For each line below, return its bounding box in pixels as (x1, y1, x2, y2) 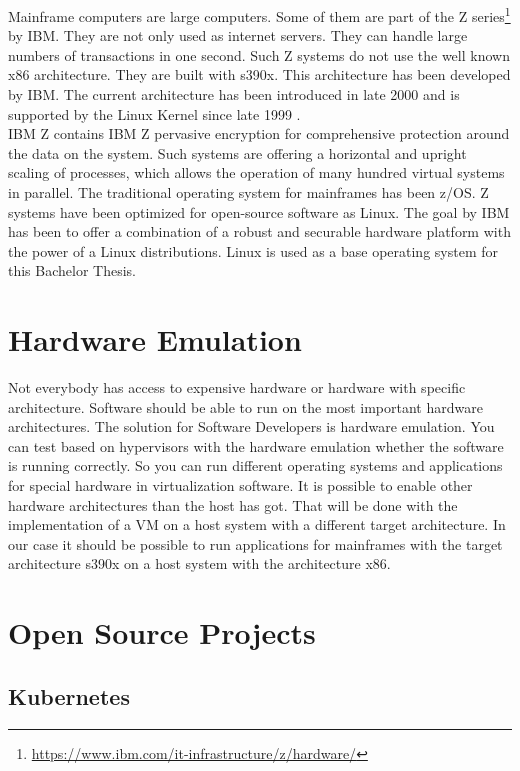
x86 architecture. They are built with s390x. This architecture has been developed (8, 64, 511, 85)
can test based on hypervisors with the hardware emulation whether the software (8, 435, 504, 456)
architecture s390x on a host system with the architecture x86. (8, 553, 391, 574)
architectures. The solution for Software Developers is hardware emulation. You (8, 416, 495, 437)
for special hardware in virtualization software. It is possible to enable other (8, 475, 473, 496)
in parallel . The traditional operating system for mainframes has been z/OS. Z (8, 182, 489, 202)
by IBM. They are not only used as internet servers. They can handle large (8, 25, 468, 46)
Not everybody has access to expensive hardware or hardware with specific (8, 377, 466, 398)
